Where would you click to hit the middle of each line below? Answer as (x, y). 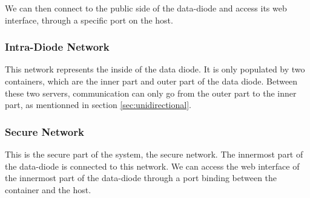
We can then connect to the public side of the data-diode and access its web (146, 8)
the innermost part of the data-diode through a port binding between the (141, 178)
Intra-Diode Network (57, 47)
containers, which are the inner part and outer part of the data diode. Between (151, 81)
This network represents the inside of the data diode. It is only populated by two (155, 69)
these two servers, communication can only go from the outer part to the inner (151, 93)
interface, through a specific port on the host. (89, 20)
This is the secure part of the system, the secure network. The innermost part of (154, 154)
